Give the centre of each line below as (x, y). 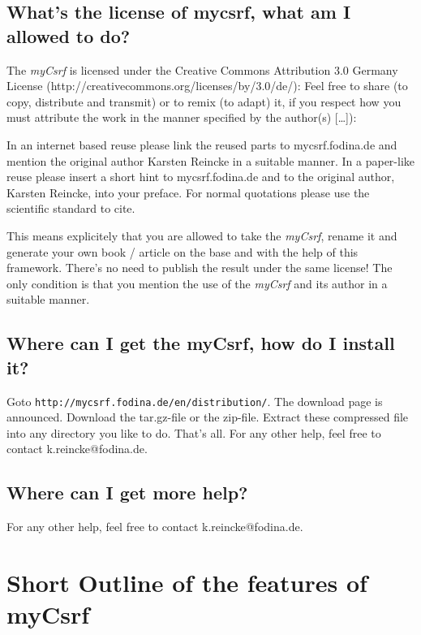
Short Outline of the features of (187, 582)
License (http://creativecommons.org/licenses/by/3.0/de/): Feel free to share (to (207, 86)
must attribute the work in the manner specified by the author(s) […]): (182, 117)
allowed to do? (69, 35)
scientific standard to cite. (71, 208)
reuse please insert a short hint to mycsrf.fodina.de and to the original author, (201, 177)
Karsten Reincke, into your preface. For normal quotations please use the (188, 192)
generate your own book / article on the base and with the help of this (183, 251)
